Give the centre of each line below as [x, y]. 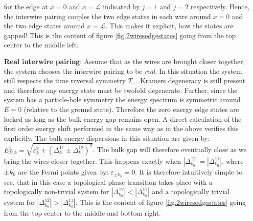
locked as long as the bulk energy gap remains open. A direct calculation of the [123, 119]
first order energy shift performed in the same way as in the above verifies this [121, 128]
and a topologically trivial [191, 191]
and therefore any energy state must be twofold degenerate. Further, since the [121, 90]
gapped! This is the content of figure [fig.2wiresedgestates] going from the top [120, 35]
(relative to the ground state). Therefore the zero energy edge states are [131, 109]
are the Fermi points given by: [63, 171]
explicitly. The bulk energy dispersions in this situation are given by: [107, 138]
